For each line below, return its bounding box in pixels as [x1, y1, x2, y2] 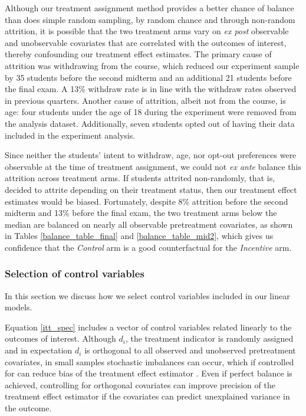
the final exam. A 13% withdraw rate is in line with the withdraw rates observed [5, 83, 297, 95]
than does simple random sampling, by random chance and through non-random [5, 13, 295, 25]
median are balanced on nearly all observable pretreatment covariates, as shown [5, 218, 293, 230]
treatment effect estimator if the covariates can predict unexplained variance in [5, 390, 290, 402]
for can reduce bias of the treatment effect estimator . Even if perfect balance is [5, 367, 292, 379]
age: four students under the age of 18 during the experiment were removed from [5, 106, 297, 118]
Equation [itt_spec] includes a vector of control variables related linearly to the [5, 320, 292, 333]
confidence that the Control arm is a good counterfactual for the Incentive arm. [5, 241, 292, 253]
